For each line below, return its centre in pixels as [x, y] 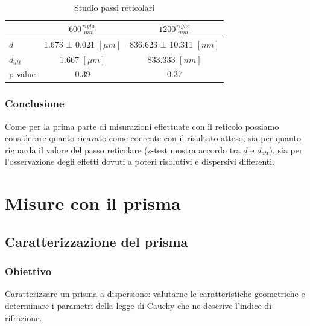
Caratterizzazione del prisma [96, 241]
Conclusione [35, 104]
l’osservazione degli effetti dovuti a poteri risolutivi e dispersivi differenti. [140, 161]
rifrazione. [24, 317]
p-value [22, 74]
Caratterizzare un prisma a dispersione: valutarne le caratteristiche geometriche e [155, 294]
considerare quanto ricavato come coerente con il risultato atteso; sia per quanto [153, 138]
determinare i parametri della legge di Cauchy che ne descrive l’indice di [138, 306]
